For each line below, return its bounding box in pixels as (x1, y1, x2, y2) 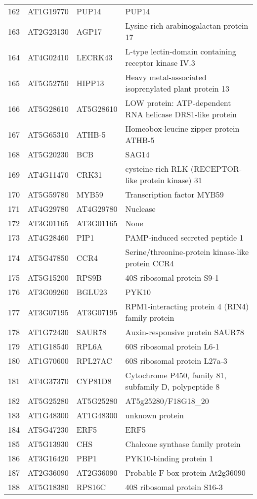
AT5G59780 (28, 189, 69, 200)
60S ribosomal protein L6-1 (125, 341, 219, 352)
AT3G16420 (28, 452, 69, 464)
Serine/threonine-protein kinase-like (125, 246, 249, 257)
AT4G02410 (28, 51, 69, 63)
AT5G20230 (28, 149, 69, 160)
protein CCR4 (125, 257, 174, 269)
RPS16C (76, 481, 106, 493)
